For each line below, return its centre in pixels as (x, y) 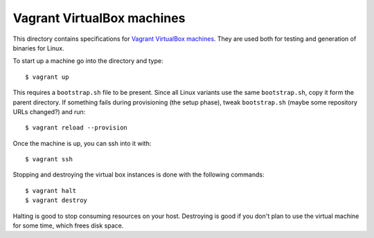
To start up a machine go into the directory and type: (88, 61)
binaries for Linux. (39, 48)
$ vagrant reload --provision (77, 128)
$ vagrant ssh (49, 159)
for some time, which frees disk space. (68, 226)
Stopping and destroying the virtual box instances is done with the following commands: (139, 175)
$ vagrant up (47, 77)
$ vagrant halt (51, 191)
